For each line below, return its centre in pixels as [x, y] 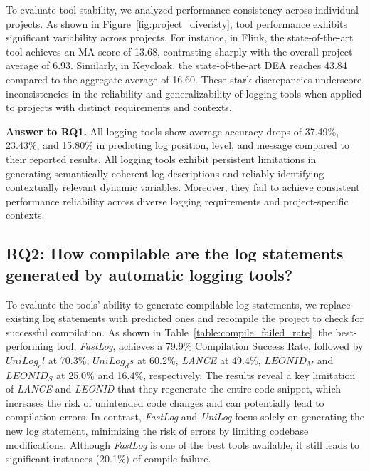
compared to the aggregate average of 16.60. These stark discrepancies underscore [184, 79]
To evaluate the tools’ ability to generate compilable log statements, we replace [178, 304]
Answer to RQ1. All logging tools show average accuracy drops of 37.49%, [173, 131]
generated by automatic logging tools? [149, 274]
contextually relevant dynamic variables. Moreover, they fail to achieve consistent [183, 187]
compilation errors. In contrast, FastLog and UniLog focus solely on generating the [185, 416]
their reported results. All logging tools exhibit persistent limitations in [161, 159]
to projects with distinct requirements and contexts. [119, 107]
